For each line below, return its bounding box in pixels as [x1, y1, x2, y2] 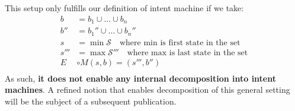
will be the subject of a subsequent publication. [5, 95, 177, 107]
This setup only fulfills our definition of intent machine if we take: [5, 2, 244, 14]
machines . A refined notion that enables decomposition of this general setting [5, 83, 290, 96]
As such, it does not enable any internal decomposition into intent [5, 72, 276, 84]
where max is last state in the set [127, 48, 248, 57]
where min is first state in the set [119, 38, 241, 47]
